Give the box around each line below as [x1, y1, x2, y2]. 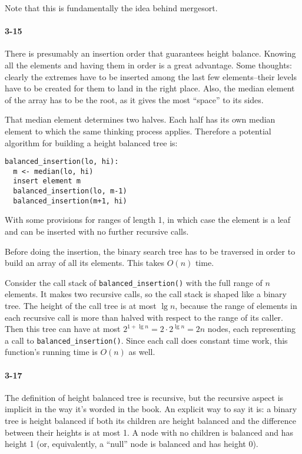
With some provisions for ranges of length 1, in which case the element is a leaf [5, 213, 291, 226]
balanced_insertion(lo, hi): [5, 157, 119, 166]
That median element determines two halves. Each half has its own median [5, 113, 276, 126]
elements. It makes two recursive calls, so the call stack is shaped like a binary [5, 288, 287, 300]
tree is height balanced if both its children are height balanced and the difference [5, 414, 296, 427]
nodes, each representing [207, 323, 296, 335]
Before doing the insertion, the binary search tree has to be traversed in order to [5, 245, 296, 257]
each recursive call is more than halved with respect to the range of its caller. [5, 311, 283, 323]
